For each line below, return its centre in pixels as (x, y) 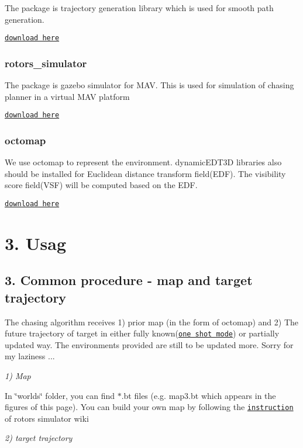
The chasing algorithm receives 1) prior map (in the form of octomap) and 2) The (151, 322)
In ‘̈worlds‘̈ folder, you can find (60, 395)
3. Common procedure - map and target (129, 280)
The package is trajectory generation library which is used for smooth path (139, 8)
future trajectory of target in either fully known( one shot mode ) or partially (142, 333)
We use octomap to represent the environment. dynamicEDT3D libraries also (143, 162)
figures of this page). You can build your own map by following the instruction (149, 407)
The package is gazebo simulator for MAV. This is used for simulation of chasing (149, 85)
